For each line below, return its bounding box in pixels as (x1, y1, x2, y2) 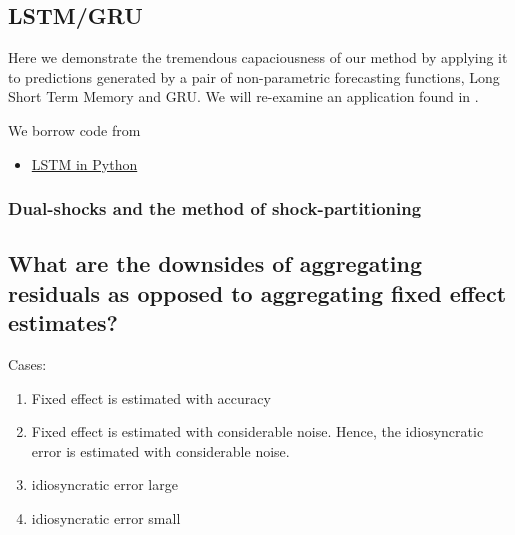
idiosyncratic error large (31, 474, 178, 495)
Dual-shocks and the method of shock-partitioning (8, 196, 422, 221)
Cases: (8, 354, 47, 374)
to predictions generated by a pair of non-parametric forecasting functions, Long (8, 66, 500, 87)
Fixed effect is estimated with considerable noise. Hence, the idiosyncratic (31, 421, 484, 442)
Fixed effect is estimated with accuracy (31, 387, 271, 408)
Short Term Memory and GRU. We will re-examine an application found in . (8, 86, 479, 107)
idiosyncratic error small (31, 507, 181, 528)
